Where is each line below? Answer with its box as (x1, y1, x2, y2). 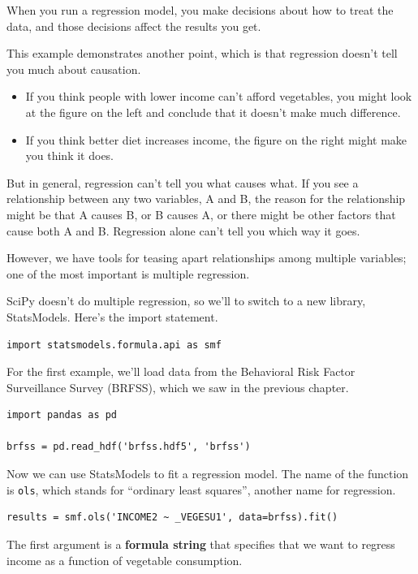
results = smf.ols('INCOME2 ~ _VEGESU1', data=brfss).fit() (6, 511, 338, 524)
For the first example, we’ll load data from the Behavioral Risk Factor (6, 363, 356, 380)
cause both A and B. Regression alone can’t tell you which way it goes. (6, 222, 360, 239)
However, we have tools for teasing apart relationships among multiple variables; (6, 249, 407, 266)
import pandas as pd (6, 409, 118, 421)
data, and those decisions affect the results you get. (6, 17, 261, 34)
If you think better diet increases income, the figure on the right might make (25, 131, 407, 148)
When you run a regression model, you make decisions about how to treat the (6, 2, 394, 18)
